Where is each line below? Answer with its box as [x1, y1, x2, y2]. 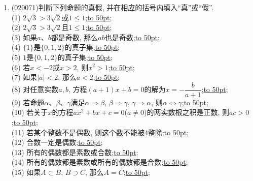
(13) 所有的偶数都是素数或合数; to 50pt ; [11, 146, 138, 157]
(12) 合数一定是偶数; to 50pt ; [11, 137, 103, 147]
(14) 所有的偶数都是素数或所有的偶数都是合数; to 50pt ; [11, 157, 188, 167]
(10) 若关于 [11, 107, 48, 117]
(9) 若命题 [11, 97, 45, 107]
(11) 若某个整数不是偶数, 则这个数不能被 [11, 127, 144, 137]
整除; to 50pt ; [148, 127, 189, 137]
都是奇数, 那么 [51, 32, 98, 42]
